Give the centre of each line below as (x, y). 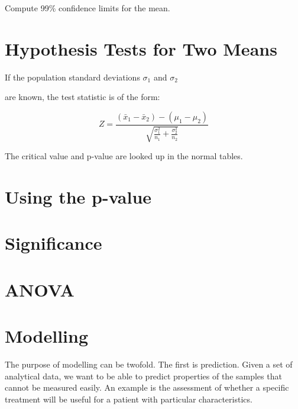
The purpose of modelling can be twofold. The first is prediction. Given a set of (149, 364)
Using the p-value (78, 197)
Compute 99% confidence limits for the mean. (88, 8)
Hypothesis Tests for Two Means (141, 48)
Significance (54, 243)
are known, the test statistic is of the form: (82, 97)
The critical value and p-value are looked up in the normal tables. (124, 156)
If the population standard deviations (72, 77)
